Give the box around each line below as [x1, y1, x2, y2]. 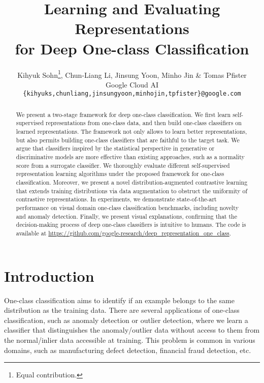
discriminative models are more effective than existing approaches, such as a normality [16, 153, 245, 161]
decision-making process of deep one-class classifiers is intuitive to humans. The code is [16, 220, 246, 229]
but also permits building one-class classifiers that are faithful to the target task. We [16, 135, 240, 144]
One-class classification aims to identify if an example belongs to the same [4, 294, 235, 305]
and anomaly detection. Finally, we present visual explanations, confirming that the [16, 212, 237, 220]
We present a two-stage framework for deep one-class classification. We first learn [16, 110, 231, 119]
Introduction [4, 265, 94, 286]
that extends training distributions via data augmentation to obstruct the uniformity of [16, 186, 248, 195]
